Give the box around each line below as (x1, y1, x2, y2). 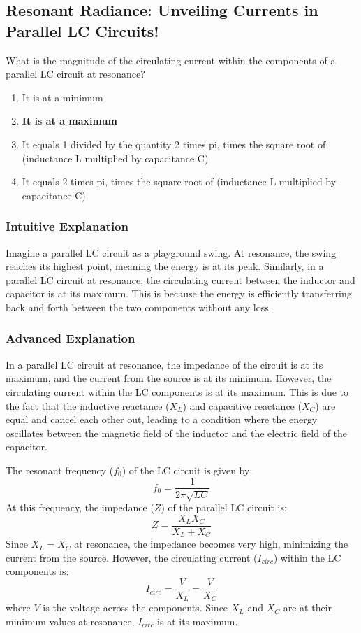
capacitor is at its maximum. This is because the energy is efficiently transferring (6, 286, 352, 301)
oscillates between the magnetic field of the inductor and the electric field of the (6, 425, 348, 440)
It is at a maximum (22, 113, 117, 128)
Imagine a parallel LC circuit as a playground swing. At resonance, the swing (6, 245, 337, 259)
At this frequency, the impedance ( (6, 499, 154, 514)
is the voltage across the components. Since (43, 600, 228, 615)
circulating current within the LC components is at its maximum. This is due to (6, 384, 349, 399)
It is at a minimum (22, 90, 103, 104)
